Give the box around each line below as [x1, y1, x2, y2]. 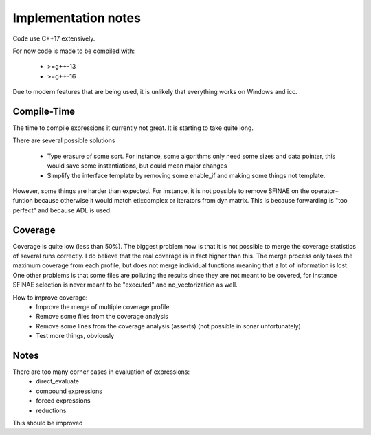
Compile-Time [12, 105, 76, 117]
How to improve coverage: [12, 293, 88, 302]
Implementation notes [12, 10, 141, 25]
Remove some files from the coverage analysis [36, 313, 168, 321]
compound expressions [36, 387, 103, 395]
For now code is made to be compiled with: [12, 47, 135, 55]
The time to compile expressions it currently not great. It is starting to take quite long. [12, 124, 254, 132]
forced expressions [36, 397, 91, 405]
